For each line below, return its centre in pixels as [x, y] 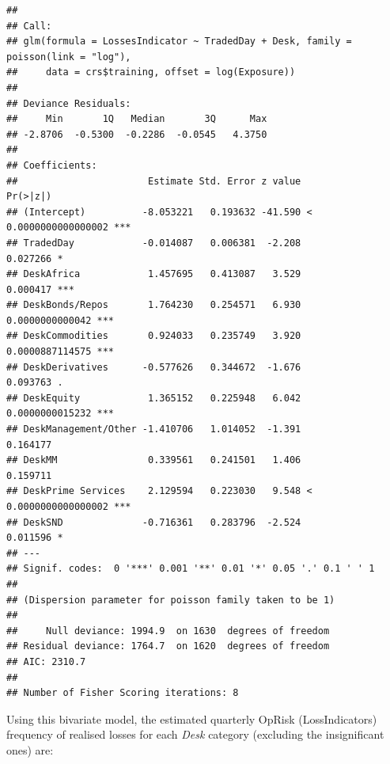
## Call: [29, 26]
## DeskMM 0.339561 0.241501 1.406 [154, 460]
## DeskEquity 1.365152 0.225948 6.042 [154, 398]
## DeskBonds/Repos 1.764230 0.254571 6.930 [154, 305]
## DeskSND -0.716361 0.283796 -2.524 [154, 522]
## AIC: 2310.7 [46, 661]
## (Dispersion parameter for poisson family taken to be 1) [171, 600]
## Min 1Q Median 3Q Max [137, 119]
